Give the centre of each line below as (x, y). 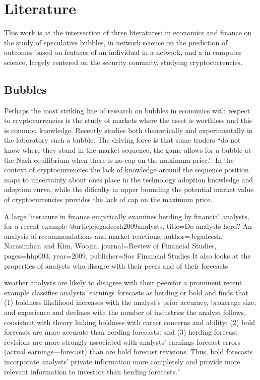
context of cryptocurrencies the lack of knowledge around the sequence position (126, 170)
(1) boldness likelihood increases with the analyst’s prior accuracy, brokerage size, (130, 302)
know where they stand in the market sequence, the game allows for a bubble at (128, 150)
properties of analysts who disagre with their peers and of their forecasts (116, 265)
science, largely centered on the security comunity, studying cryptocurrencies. (123, 62)
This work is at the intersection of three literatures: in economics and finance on (128, 33)
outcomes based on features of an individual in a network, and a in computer (123, 52)
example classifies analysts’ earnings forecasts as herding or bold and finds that (126, 292)
